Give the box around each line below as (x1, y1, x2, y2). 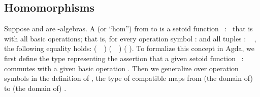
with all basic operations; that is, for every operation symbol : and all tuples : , (4, 33, 256, 43)
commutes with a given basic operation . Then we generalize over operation (4, 63, 239, 73)
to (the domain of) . (4, 82, 67, 93)
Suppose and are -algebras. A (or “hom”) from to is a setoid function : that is (4, 23, 253, 34)
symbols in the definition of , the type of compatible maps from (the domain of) (4, 73, 253, 83)
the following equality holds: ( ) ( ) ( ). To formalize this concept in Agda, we (4, 43, 254, 54)
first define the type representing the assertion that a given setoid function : (4, 53, 244, 63)
